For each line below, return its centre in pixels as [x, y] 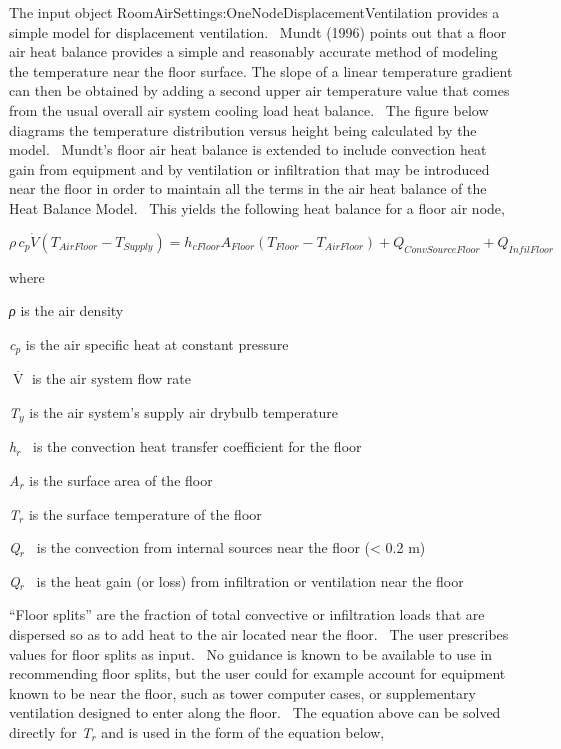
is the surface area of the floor [121, 480]
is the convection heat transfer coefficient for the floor [197, 446]
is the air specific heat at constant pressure [157, 343]
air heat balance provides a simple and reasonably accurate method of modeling [253, 51]
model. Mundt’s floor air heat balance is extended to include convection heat [248, 149]
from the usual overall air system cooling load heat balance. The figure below [249, 109]
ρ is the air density [66, 310]
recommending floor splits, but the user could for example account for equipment [257, 673]
